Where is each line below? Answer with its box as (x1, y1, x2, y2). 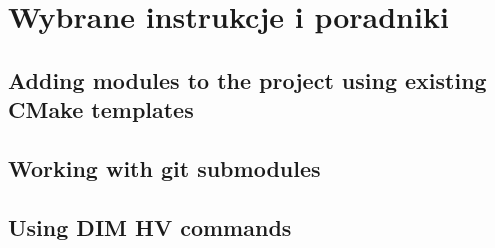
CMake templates (8, 94, 194, 125)
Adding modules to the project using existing (8, 64, 487, 95)
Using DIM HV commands (8, 211, 292, 242)
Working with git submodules (8, 152, 321, 183)
